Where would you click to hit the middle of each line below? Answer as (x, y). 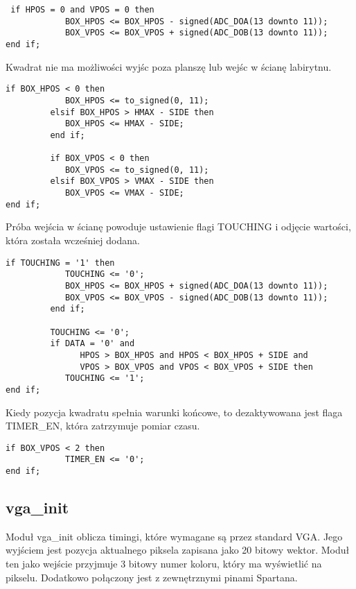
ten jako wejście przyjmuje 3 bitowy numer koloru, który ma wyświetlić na (164, 564)
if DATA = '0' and (92, 344)
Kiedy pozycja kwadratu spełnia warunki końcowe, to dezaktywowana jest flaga (174, 412)
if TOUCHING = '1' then (60, 263)
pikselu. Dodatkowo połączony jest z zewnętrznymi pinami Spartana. (152, 577)
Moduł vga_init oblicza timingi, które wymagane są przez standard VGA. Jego (174, 536)
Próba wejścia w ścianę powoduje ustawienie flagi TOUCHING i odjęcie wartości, (178, 227)
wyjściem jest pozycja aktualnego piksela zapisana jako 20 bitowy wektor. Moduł (178, 550)
